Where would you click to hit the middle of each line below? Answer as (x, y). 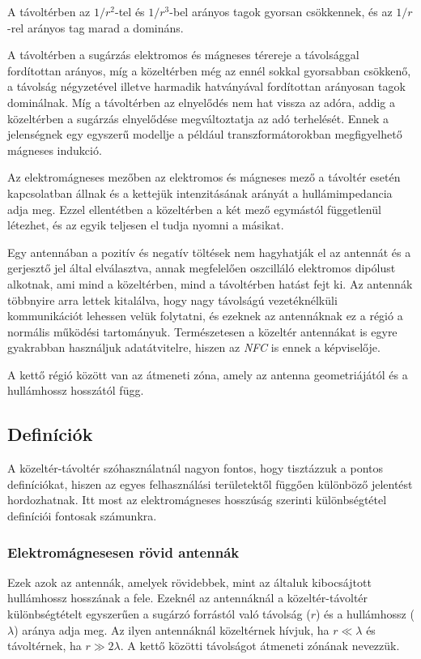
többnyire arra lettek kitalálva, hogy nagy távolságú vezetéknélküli (172, 300)
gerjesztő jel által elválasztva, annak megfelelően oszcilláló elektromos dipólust (202, 268)
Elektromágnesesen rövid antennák (123, 552)
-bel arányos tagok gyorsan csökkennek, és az (281, 11)
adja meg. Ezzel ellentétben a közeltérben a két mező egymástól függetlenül (194, 209)
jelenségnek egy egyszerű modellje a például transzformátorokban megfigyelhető (205, 134)
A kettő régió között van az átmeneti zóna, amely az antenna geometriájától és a (208, 374)
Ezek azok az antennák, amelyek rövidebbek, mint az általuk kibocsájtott (189, 582)
